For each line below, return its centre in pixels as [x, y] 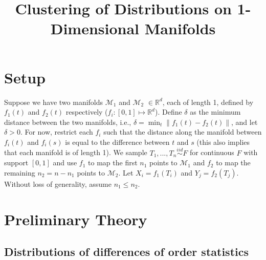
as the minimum [215, 112]
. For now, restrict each [57, 132]
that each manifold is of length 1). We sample [76, 152]
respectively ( [87, 112]
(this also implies [223, 142]
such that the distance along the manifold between [183, 132]
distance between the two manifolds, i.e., [68, 122]
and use [65, 162]
